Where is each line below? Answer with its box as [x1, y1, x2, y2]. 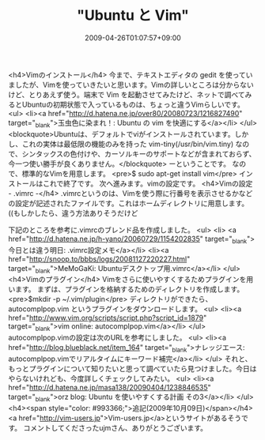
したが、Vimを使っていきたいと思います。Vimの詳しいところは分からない [14, 80, 255, 89]
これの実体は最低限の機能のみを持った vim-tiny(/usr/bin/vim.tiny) [21, 139, 234, 149]
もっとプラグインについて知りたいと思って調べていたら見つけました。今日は [8, 363, 257, 373]
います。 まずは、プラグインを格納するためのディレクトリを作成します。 [8, 284, 244, 294]
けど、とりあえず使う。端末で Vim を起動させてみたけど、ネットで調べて [8, 89, 245, 99]
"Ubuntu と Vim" [76, 6, 190, 24]
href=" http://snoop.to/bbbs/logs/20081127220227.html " [8, 254, 191, 264]
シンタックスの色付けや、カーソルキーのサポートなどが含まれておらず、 [21, 149, 256, 158]
